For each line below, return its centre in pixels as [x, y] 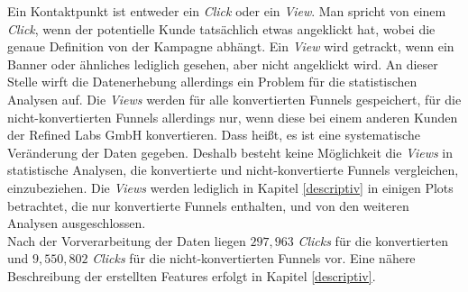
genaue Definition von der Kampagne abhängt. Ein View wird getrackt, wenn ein [231, 46]
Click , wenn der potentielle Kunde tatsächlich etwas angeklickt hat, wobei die [221, 28]
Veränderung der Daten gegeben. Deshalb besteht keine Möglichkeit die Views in [230, 152]
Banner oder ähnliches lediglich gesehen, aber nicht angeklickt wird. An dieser [223, 64]
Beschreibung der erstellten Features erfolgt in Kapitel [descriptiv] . [192, 275]
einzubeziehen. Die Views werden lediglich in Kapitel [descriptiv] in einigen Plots [230, 187]
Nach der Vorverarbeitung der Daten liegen [127, 240]
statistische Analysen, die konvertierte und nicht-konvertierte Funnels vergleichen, [233, 170]
